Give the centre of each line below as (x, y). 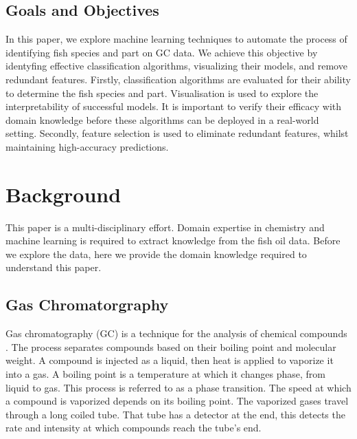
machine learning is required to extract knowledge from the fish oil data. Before (173, 240)
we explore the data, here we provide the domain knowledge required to (156, 254)
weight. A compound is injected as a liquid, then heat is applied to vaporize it (170, 360)
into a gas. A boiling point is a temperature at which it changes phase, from (165, 374)
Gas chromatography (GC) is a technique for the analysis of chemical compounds (176, 333)
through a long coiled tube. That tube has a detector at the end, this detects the (175, 414)
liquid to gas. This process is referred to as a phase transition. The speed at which (178, 387)
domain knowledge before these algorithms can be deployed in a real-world (162, 119)
